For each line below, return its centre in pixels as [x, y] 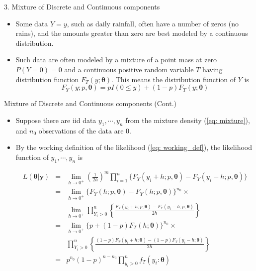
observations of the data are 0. [85, 130]
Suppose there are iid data [56, 120]
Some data [32, 23]
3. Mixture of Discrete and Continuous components [82, 6]
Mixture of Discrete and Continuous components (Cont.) [90, 103]
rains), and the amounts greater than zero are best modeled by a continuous [132, 33]
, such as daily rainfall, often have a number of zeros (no [153, 23]
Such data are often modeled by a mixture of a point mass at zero [116, 60]
